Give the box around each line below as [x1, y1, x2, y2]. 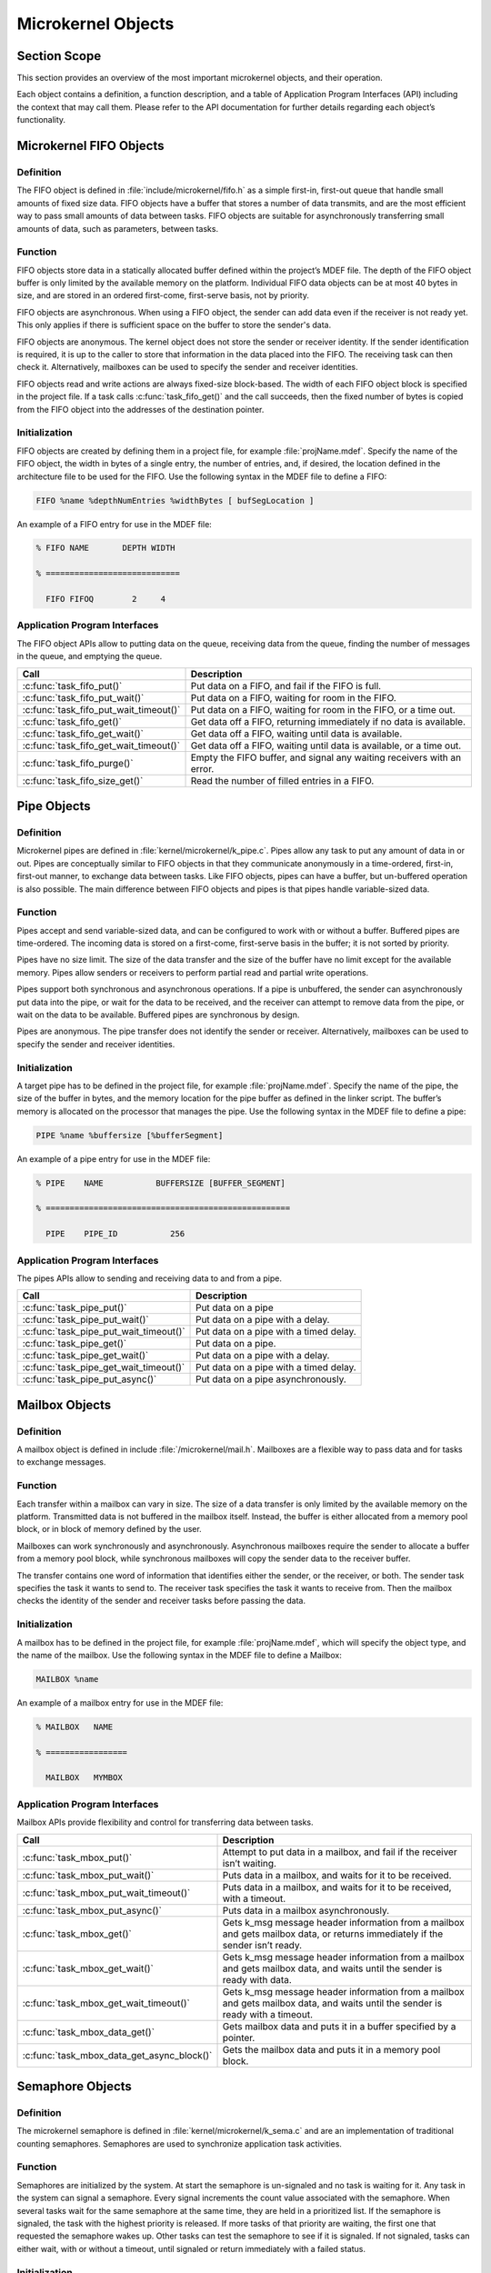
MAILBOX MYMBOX [45, 1773, 123, 1783]
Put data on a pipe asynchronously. [195, 1373, 347, 1386]
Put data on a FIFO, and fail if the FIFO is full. [190, 679, 382, 692]
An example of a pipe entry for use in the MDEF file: [16, 1153, 211, 1164]
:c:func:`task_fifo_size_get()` [22, 774, 144, 786]
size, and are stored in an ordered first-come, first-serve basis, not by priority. [16, 290, 309, 301]
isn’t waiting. [222, 1857, 277, 1869]
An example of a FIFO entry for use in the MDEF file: [16, 518, 213, 529]
